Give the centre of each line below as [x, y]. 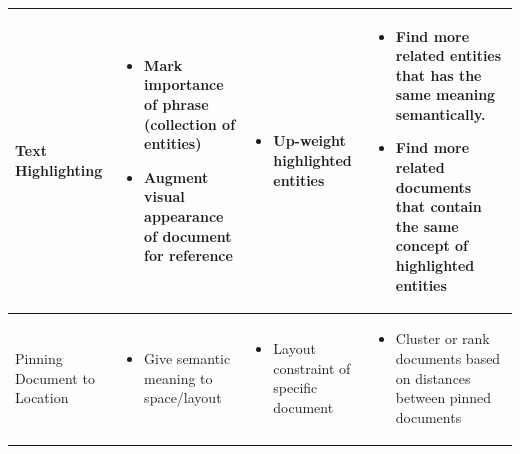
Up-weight [309, 140]
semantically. [440, 113]
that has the [438, 74]
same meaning [445, 94]
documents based [448, 358]
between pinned [443, 397]
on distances [433, 377]
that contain [438, 206]
